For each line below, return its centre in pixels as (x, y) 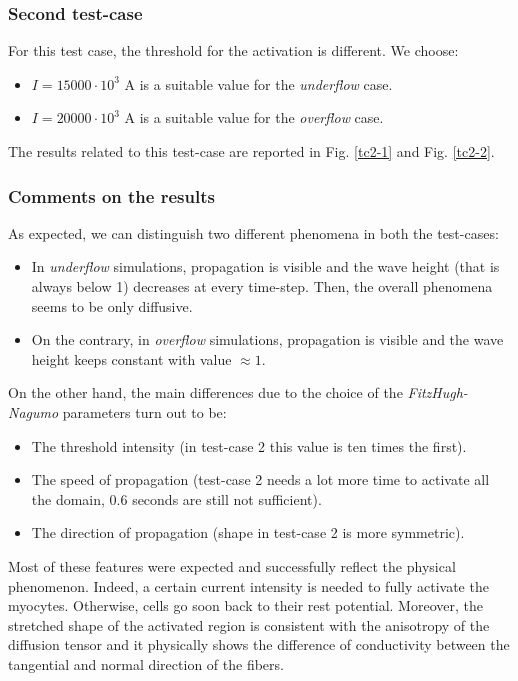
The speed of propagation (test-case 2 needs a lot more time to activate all (260, 479)
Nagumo (33, 411)
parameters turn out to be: (144, 411)
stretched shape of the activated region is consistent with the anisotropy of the (249, 624)
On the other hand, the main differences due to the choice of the (205, 392)
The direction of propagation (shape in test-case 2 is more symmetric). (248, 532)
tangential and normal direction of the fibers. (146, 663)
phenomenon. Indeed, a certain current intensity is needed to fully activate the (248, 585)
